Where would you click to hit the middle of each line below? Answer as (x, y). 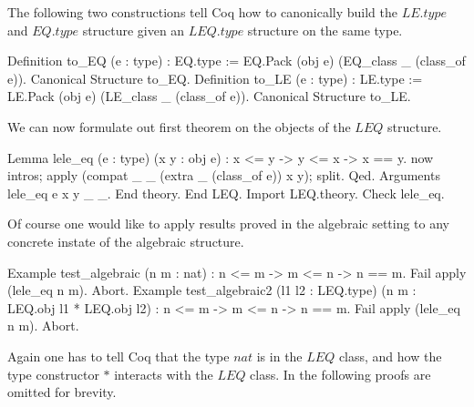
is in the (279, 356)
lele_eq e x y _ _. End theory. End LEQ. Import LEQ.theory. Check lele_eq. (226, 193)
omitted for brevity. (62, 392)
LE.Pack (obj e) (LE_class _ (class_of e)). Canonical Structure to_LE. (209, 96)
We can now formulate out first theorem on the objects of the (179, 126)
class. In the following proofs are (340, 374)
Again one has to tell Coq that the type (118, 356)
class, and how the (390, 356)
